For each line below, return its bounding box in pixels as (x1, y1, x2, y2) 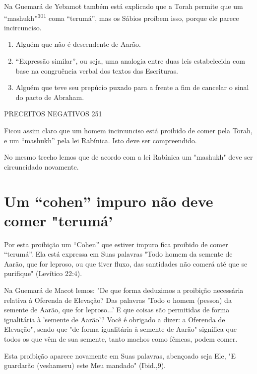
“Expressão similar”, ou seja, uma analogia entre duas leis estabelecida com (15, 56, 245, 66)
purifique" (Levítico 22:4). (4, 268, 82, 279)
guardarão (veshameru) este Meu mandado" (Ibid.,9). (4, 360, 166, 371)
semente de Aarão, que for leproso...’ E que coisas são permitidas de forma (4, 304, 230, 315)
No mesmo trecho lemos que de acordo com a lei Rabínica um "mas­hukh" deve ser (4, 152, 253, 162)
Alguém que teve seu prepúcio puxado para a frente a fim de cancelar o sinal (15, 82, 249, 93)
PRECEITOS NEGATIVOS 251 (4, 108, 102, 119)
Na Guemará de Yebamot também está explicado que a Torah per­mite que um (4, 1, 243, 11)
